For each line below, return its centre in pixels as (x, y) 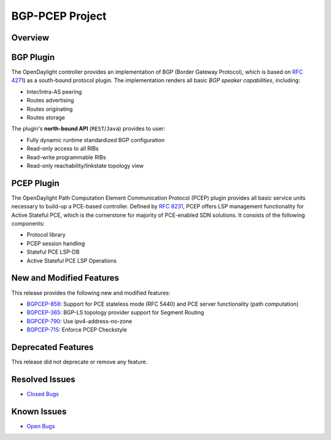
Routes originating (50, 109)
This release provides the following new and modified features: (91, 293)
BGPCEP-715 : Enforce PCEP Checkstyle (77, 330)
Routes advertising (50, 101)
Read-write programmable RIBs (67, 157)
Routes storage (46, 118)
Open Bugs (41, 426)
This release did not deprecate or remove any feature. (79, 362)
